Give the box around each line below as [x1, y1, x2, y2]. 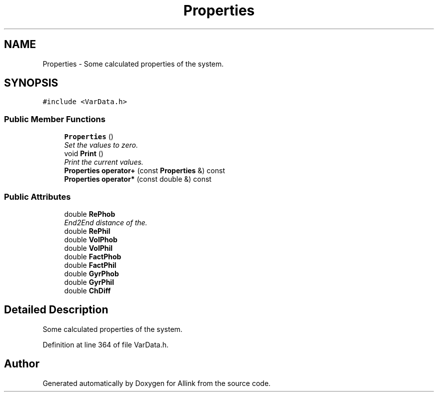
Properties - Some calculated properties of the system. [42, 59, 224, 68]
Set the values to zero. [64, 141, 138, 150]
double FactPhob [64, 252, 121, 261]
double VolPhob [64, 235, 117, 244]
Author [4, 357, 39, 370]
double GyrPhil [64, 277, 114, 286]
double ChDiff [64, 286, 111, 295]
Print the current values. [64, 158, 143, 167]
